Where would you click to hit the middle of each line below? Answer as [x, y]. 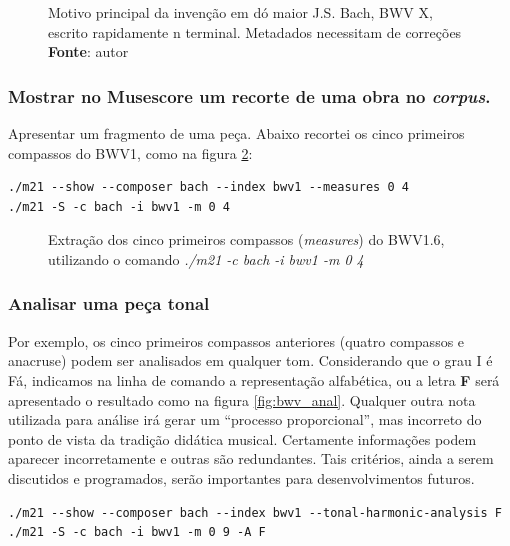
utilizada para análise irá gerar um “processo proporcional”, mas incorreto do [245, 419]
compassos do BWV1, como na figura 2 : [130, 152]
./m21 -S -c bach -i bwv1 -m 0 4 [119, 206]
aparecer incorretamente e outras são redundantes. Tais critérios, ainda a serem [251, 458]
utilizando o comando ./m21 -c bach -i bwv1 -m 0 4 [206, 258]
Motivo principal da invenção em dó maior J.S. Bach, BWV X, [240, 12]
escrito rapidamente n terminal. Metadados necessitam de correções [255, 31]
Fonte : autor [88, 51]
